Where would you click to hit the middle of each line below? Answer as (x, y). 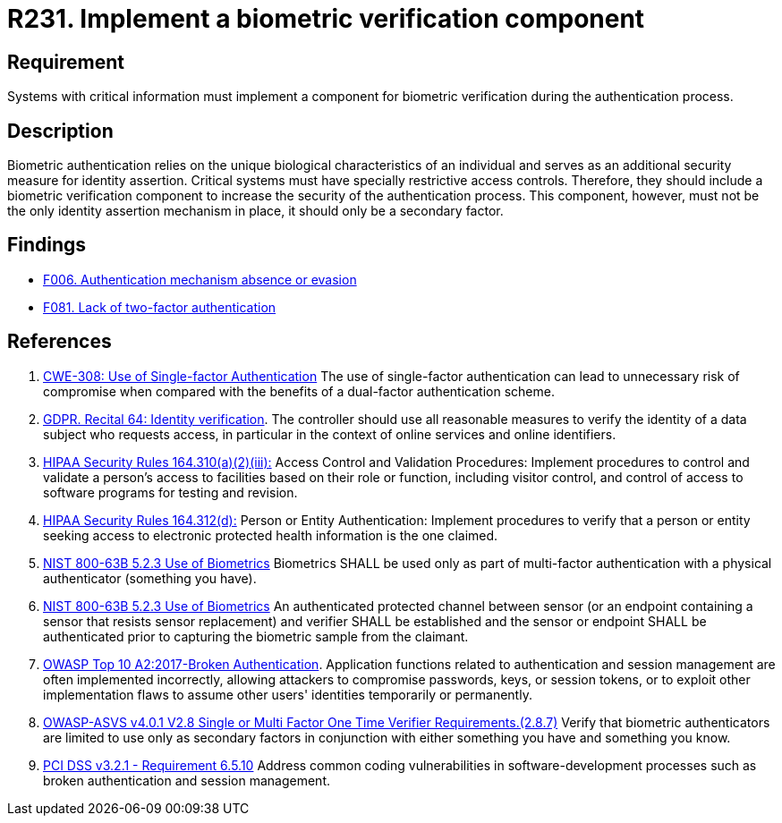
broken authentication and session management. (187, 780)
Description (60, 131)
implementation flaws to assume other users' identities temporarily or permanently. (288, 694)
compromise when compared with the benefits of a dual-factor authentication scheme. (299, 391)
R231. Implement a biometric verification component (326, 19)
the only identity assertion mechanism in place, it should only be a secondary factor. (255, 211)
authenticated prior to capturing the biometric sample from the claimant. (256, 636)
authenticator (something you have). (150, 578)
